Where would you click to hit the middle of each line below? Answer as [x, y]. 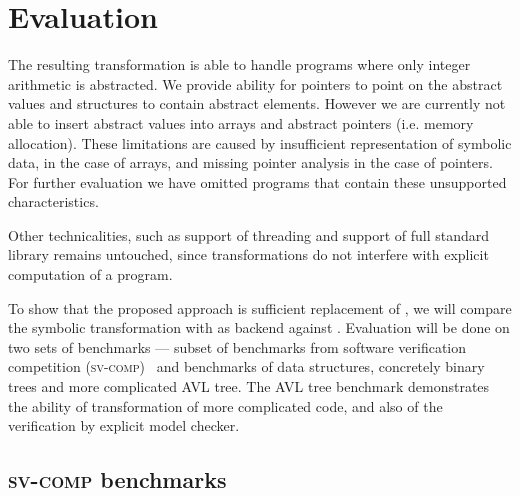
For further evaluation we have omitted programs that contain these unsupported [257, 181]
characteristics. [53, 201]
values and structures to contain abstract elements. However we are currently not [257, 103]
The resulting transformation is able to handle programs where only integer [239, 64]
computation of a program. [90, 274]
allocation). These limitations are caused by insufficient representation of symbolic [260, 142]
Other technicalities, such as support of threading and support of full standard [249, 234]
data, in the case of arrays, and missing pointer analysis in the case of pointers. [250, 162]
